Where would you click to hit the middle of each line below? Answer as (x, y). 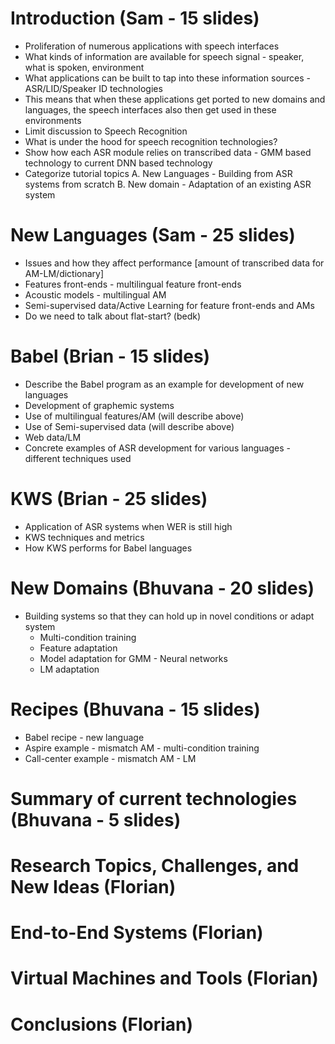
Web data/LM (53, 437)
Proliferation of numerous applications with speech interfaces (152, 46)
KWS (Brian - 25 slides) (109, 499)
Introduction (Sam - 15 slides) (135, 18)
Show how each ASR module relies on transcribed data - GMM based (168, 152)
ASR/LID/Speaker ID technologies (93, 88)
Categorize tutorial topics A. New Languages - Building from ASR (158, 173)
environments (53, 120)
